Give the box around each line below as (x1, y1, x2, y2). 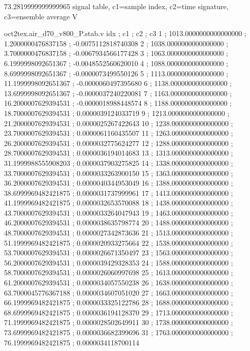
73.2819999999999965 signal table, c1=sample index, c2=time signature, (4, 1, 229, 11)
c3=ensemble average (4, 11, 70, 21)
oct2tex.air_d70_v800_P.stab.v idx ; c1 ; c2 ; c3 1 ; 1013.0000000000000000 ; (4, 28, 246, 39)
